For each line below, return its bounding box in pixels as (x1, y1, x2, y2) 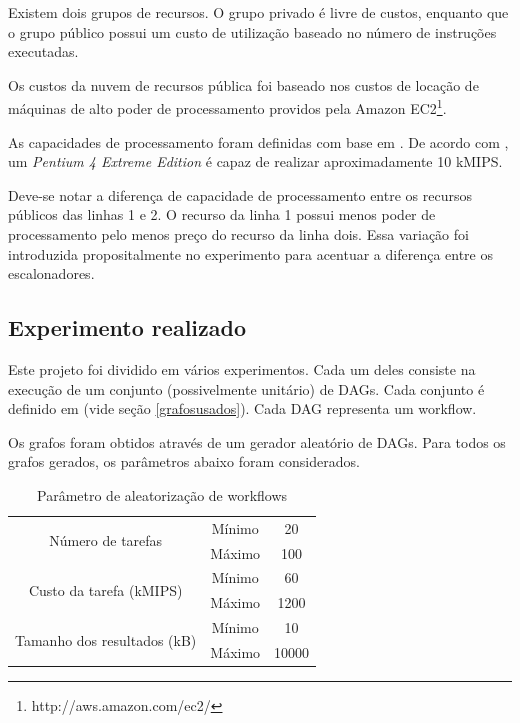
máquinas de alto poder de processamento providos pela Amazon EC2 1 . (8, 95, 447, 119)
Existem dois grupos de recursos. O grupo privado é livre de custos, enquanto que (8, 2, 509, 22)
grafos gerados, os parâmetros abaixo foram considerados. (8, 451, 360, 472)
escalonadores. (8, 263, 95, 284)
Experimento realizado (8, 312, 246, 343)
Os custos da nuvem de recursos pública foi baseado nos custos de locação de (8, 74, 479, 95)
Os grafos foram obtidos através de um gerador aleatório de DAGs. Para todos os (8, 431, 506, 452)
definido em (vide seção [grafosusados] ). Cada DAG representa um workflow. (8, 398, 477, 419)
